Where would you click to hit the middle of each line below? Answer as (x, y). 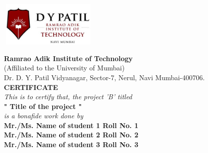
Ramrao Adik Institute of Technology (68, 58)
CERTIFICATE (31, 87)
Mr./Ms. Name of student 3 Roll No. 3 (71, 144)
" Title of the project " (43, 106)
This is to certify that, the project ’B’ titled (68, 97)
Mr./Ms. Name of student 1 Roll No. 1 (71, 125)
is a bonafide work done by (44, 116)
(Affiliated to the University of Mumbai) (64, 68)
